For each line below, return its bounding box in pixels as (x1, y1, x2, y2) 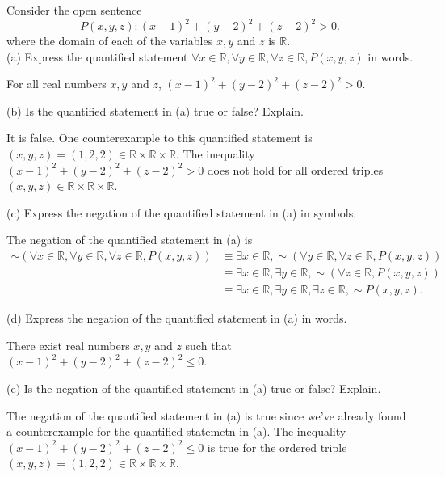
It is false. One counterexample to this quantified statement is (6, 129, 313, 146)
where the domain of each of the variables (6, 32, 213, 49)
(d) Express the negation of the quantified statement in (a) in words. (6, 310, 347, 327)
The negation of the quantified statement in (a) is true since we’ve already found (6, 407, 406, 424)
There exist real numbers (6, 336, 130, 353)
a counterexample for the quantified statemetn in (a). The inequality (6, 423, 346, 440)
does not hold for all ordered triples (207, 161, 384, 178)
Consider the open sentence (6, 2, 142, 18)
